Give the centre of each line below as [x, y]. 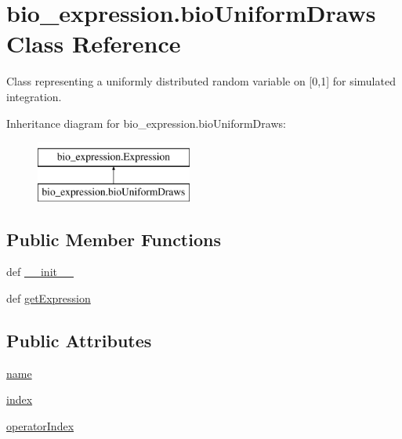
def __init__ [40, 272]
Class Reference [94, 44]
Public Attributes [79, 341]
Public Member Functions [114, 239]
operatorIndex [40, 426]
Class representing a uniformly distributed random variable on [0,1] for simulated [201, 81]
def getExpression [49, 298]
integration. [34, 96]
